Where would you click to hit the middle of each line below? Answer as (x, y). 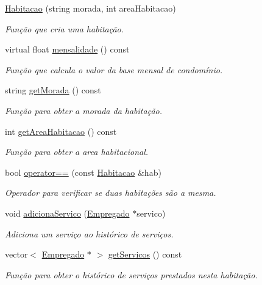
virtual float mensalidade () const (67, 49)
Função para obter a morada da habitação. (83, 110)
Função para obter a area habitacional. (77, 152)
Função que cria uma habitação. (65, 28)
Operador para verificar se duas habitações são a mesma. (111, 193)
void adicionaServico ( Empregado (67, 213)
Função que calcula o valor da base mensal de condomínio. (114, 69)
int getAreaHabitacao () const (61, 131)
